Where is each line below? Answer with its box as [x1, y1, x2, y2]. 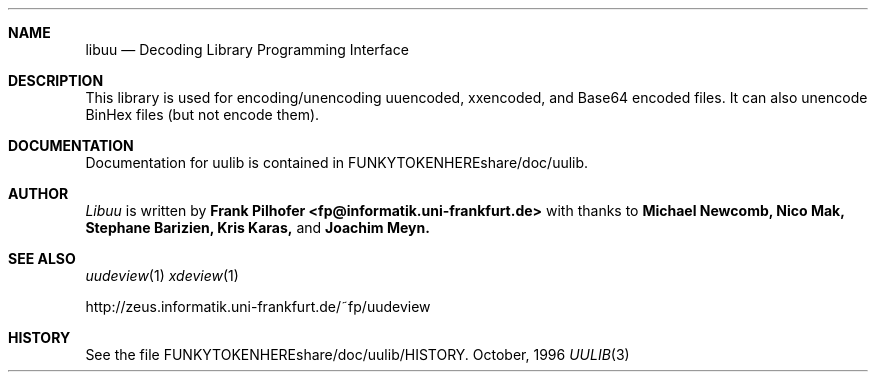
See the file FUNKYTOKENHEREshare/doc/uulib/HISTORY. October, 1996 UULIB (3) [85, 346, 630, 363]
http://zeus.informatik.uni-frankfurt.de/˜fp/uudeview [85, 298, 431, 315]
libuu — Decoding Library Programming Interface [85, 41, 409, 58]
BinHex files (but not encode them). [85, 106, 320, 123]
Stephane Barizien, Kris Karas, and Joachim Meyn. [85, 219, 430, 236]
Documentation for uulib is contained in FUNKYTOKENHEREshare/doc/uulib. [85, 154, 589, 171]
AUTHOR [8, 185, 69, 202]
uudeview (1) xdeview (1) [85, 267, 239, 284]
